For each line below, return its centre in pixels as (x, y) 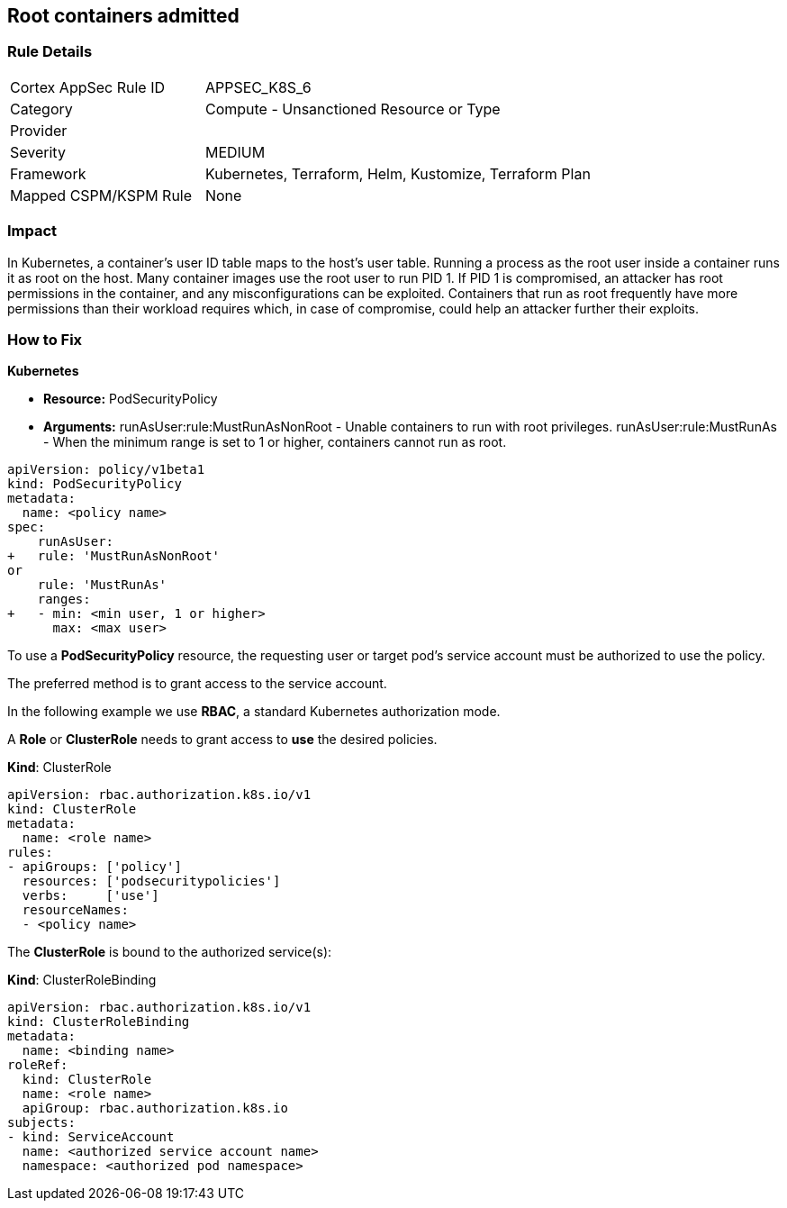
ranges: (64, 599)
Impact (32, 231)
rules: (30, 853)
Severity (38, 152)
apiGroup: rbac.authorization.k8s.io (155, 1108)
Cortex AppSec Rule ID (88, 87)
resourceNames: (75, 910)
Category (41, 109)
